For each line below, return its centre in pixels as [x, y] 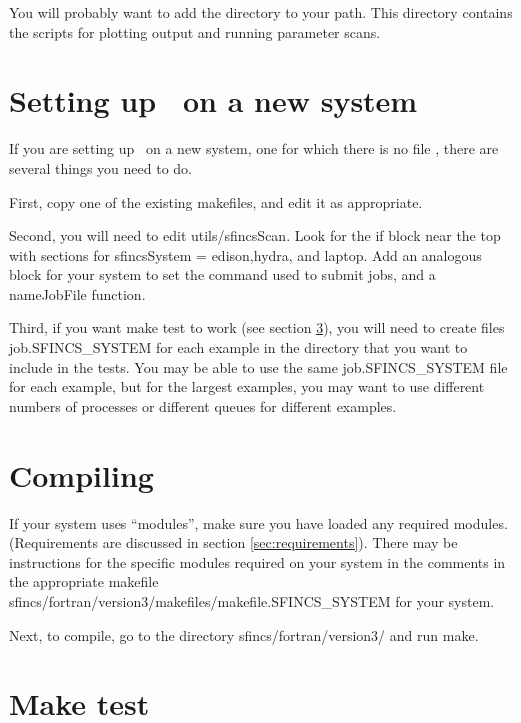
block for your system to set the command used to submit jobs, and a [222, 274]
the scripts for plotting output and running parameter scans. [195, 31]
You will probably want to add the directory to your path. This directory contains [261, 12]
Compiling [81, 474]
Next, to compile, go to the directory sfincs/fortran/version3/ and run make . [244, 634]
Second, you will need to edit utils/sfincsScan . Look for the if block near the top [255, 235]
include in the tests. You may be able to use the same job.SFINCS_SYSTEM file [258, 366]
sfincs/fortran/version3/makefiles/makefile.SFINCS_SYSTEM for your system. [252, 600]
